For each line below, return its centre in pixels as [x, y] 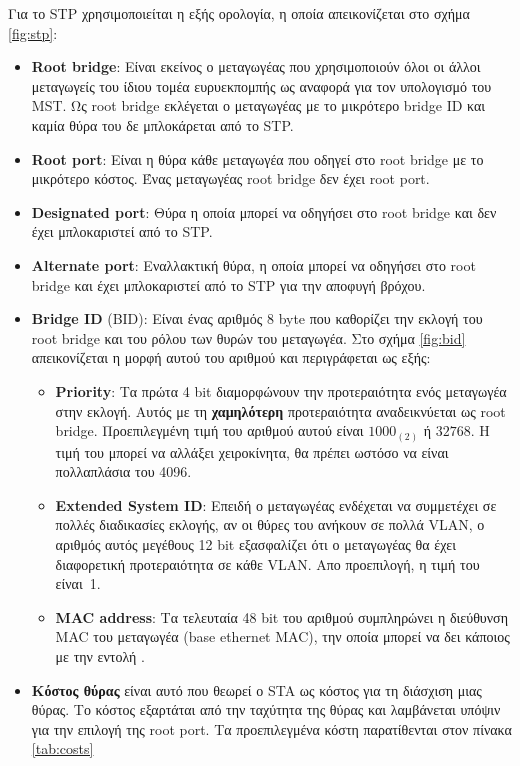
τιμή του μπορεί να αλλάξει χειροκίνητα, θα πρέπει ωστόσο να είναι [252, 451]
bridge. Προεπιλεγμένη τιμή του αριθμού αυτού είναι [209, 430]
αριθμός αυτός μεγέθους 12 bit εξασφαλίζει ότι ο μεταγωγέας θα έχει [256, 543]
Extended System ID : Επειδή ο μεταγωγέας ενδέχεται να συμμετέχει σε [276, 504]
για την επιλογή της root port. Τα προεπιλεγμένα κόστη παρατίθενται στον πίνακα [271, 728]
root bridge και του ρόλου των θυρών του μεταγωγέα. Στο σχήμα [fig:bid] [248, 337]
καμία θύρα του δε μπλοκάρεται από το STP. [162, 124]
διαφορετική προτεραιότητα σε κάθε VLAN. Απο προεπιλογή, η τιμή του [267, 563]
